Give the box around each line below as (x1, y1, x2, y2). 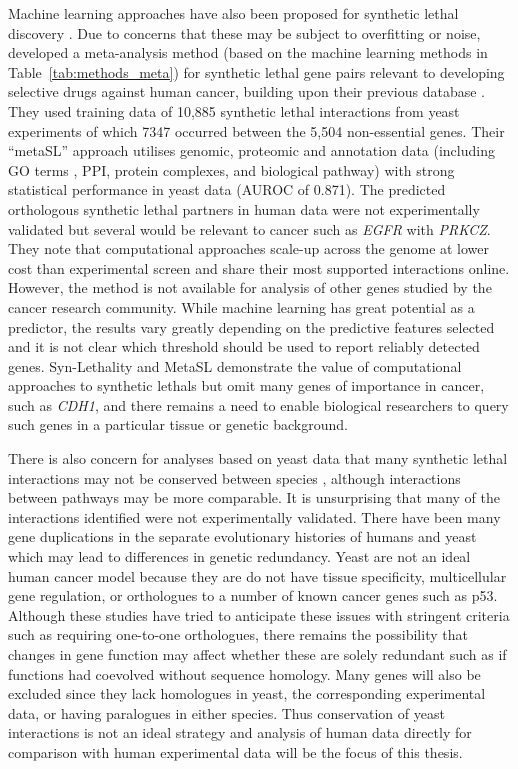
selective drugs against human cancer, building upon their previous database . (8, 81, 485, 102)
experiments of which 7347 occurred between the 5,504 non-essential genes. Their (8, 120, 505, 141)
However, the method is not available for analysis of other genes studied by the (8, 277, 492, 298)
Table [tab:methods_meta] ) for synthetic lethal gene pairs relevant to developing (8, 61, 505, 82)
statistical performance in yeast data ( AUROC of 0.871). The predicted (8, 179, 446, 200)
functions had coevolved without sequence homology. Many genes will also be (8, 663, 481, 684)
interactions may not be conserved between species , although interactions (8, 467, 461, 488)
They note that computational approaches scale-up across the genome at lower (8, 238, 490, 259)
